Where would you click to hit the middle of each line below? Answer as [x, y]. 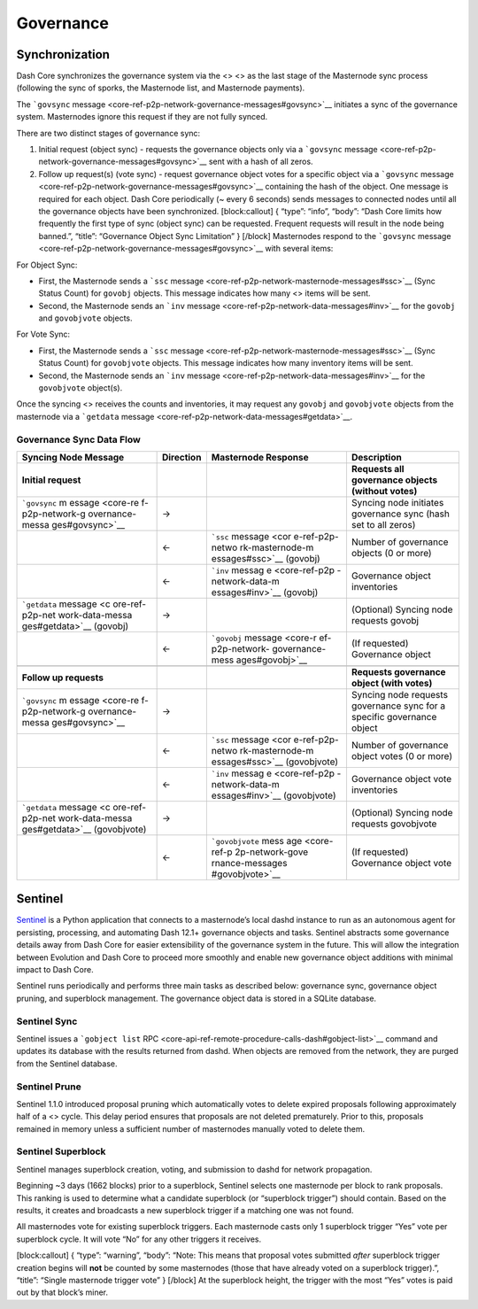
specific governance [394, 716]
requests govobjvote [394, 824]
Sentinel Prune [49, 1087]
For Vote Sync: [43, 334]
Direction [181, 457]
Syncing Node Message [73, 457]
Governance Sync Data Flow [78, 439]
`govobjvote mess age [257, 840]
